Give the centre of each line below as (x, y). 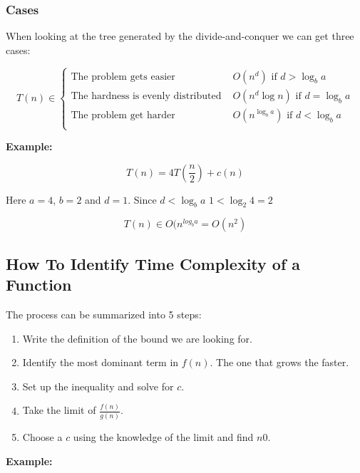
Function (39, 285)
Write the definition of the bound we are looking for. (137, 338)
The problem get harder (123, 115)
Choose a (42, 437)
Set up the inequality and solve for (98, 386)
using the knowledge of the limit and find (163, 437)
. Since (142, 199)
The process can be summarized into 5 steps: (104, 314)
